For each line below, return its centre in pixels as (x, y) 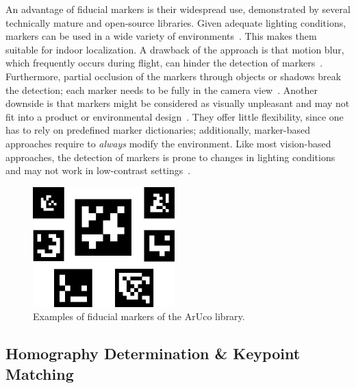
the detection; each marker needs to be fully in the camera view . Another (162, 89)
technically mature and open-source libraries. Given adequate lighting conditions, (176, 22)
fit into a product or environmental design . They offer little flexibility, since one (175, 116)
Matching (40, 373)
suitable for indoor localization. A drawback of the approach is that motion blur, (175, 49)
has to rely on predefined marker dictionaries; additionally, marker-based (158, 130)
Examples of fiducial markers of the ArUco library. (139, 316)
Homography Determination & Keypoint (153, 353)
